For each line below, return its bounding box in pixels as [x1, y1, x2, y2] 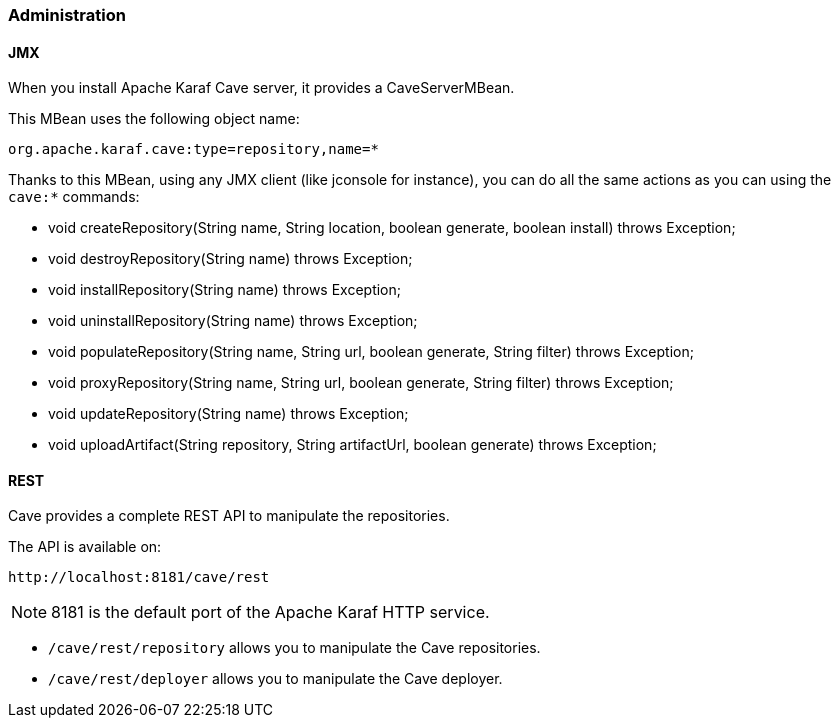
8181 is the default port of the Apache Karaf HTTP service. [51, 602, 490, 623]
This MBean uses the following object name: [8, 110, 300, 128]
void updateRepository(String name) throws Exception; [48, 405, 409, 423]
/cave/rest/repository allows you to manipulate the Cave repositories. [48, 639, 541, 657]
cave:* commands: [8, 188, 140, 206]
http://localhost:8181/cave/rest [8, 569, 270, 586]
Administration [8, 5, 126, 25]
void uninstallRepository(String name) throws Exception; [48, 312, 418, 330]
